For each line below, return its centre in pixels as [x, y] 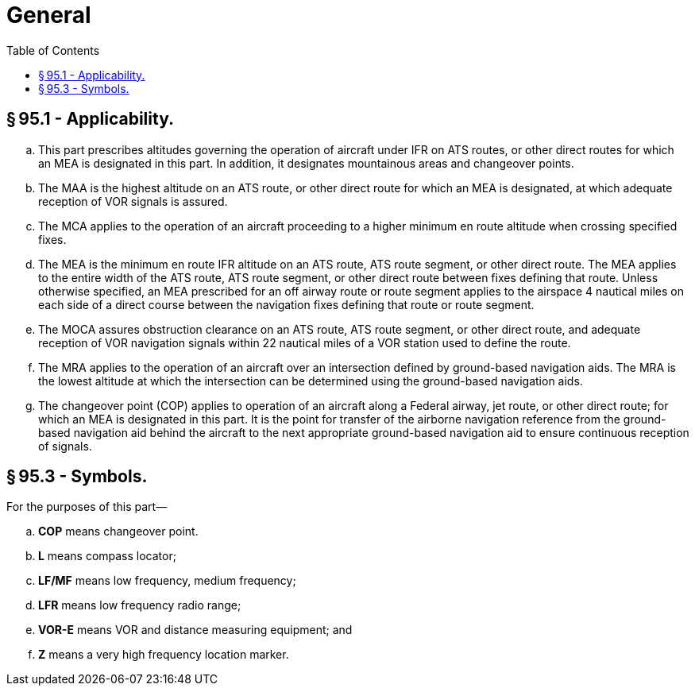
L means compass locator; [107, 556]
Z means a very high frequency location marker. [164, 655]
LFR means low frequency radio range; [140, 605]
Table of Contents [53, 50]
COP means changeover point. [118, 532]
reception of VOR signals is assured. [133, 201]
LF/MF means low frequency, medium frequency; [167, 581]
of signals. [65, 446]
